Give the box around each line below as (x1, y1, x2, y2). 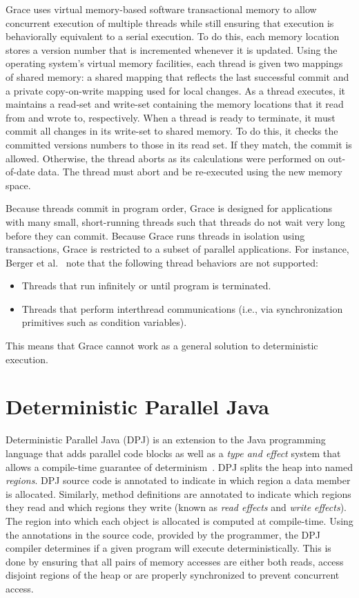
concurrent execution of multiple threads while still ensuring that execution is (6, 15, 334, 30)
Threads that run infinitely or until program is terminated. (21, 278, 271, 293)
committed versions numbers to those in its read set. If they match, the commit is (6, 137, 352, 151)
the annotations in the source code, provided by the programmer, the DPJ (6, 527, 320, 541)
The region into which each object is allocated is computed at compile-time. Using (6, 513, 353, 528)
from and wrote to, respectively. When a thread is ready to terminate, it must (6, 110, 336, 124)
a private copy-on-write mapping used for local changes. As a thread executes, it (6, 83, 345, 97)
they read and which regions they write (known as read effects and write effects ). (6, 500, 347, 514)
